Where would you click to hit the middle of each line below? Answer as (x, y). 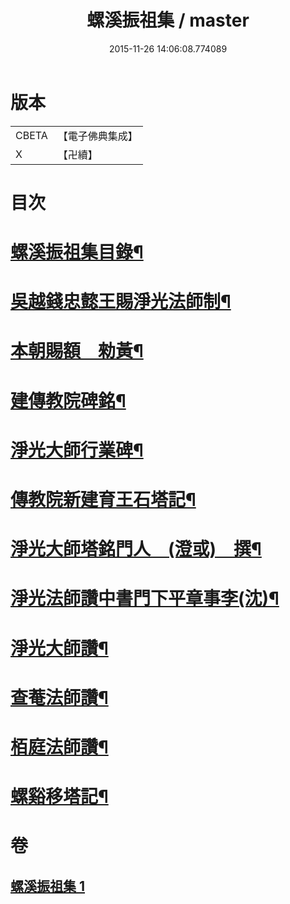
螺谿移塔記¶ (59, 797)
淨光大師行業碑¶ (77, 450)
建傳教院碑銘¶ (68, 400)
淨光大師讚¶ (59, 648)
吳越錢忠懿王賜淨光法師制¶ (121, 302)
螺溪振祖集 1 (48, 886)
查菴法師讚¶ (59, 697)
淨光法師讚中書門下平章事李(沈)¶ (145, 598)
